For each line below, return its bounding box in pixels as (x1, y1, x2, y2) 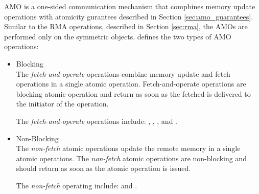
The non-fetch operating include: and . (16, 180, 137, 190)
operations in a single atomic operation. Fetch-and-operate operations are (16, 78, 246, 89)
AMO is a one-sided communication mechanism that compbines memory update (4, 1, 255, 11)
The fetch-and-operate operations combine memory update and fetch (16, 68, 230, 79)
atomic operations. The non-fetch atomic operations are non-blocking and (16, 153, 247, 163)
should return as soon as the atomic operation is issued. (16, 163, 191, 174)
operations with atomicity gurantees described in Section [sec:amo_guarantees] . (4, 11, 253, 21)
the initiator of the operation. (16, 98, 109, 109)
